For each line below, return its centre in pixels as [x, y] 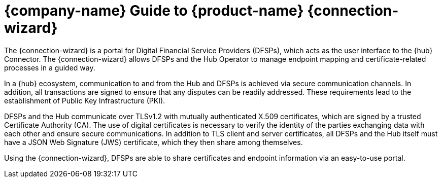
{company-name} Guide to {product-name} [154, 11]
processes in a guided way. [50, 67]
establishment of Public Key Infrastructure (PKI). [85, 100]
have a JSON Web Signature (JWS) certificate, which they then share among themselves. [154, 142]
